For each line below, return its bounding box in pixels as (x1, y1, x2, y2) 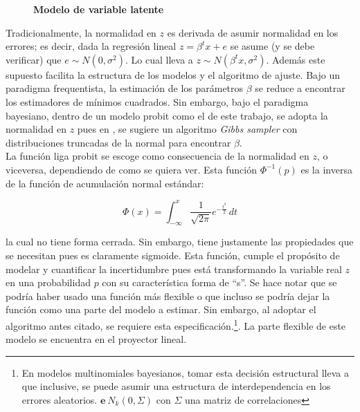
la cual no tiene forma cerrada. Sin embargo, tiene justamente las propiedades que (6, 234, 354, 249)
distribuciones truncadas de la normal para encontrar (6, 135, 231, 149)
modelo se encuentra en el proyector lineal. (6, 332, 187, 346)
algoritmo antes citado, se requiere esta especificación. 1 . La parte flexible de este (6, 316, 346, 333)
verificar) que (6, 52, 62, 66)
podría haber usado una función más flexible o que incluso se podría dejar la (6, 288, 330, 303)
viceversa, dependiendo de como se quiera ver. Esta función (6, 162, 257, 176)
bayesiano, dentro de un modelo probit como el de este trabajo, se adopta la (6, 108, 328, 122)
